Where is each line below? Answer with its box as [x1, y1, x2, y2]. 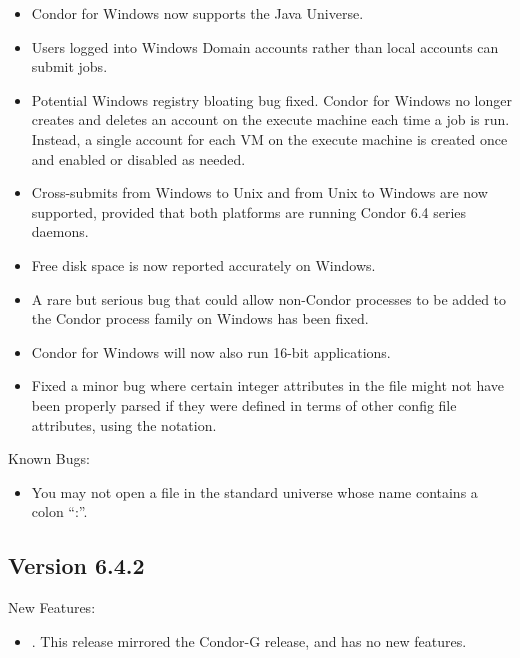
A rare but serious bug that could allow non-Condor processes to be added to [31, 288, 507, 309]
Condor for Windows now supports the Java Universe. [31, 3, 364, 23]
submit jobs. [31, 56, 108, 77]
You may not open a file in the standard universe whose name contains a [31, 481, 478, 502]
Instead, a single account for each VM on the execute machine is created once [31, 128, 508, 149]
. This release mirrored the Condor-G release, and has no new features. [31, 630, 467, 651]
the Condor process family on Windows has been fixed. [31, 308, 369, 329]
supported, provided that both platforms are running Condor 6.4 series [31, 201, 467, 222]
